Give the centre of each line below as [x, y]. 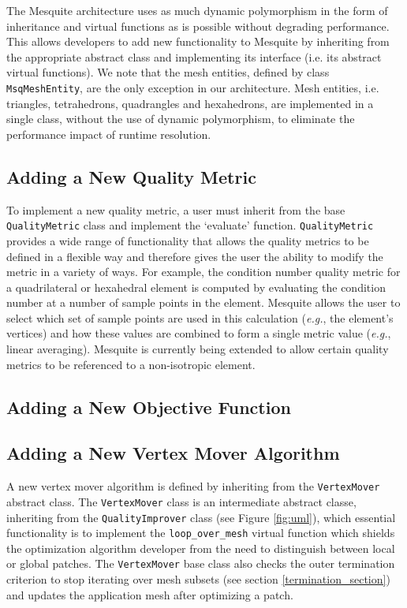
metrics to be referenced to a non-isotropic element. [131, 364]
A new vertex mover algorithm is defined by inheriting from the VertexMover [193, 486]
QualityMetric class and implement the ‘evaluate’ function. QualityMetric [190, 225]
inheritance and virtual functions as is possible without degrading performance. [198, 26]
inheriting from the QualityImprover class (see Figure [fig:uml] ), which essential [201, 517]
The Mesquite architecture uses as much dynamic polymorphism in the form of [197, 10]
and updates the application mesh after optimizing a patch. [150, 594]
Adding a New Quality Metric [131, 176]
